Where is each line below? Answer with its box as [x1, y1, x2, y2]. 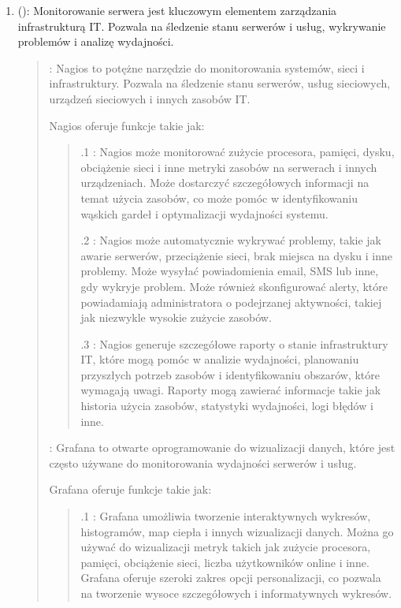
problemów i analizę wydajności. [17, 33, 174, 50]
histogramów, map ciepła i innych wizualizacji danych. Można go [80, 523, 394, 539]
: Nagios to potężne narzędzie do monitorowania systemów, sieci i [49, 59, 365, 76]
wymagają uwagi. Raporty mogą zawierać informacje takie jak [80, 382, 381, 398]
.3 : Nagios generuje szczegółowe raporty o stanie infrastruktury [80, 335, 388, 352]
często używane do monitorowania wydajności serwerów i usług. [49, 454, 357, 471]
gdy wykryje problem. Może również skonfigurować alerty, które [80, 278, 388, 294]
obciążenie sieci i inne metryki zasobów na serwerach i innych [80, 159, 377, 175]
